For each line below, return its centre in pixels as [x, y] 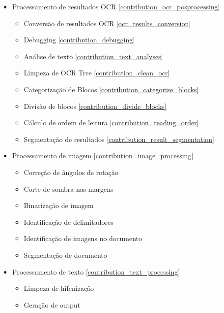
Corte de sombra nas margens [69, 189]
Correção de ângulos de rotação [71, 172]
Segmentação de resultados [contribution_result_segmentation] [119, 139]
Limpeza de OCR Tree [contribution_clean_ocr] [97, 73]
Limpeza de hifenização [59, 288]
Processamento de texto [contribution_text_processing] [96, 271]
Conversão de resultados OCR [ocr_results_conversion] [107, 23]
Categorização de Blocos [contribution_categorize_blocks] [111, 89]
